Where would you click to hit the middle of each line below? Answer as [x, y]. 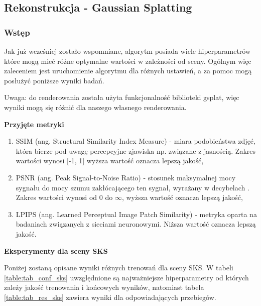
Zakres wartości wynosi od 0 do [64, 197]
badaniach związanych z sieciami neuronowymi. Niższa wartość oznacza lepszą [136, 224]
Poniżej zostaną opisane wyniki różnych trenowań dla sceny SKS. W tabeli [119, 268]
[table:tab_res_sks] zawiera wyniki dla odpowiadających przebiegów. [110, 297]
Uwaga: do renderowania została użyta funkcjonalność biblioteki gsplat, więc [122, 97]
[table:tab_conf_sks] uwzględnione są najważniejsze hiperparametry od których [126, 277]
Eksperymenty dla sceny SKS [56, 250]
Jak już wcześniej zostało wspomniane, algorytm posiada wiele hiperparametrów [127, 51]
